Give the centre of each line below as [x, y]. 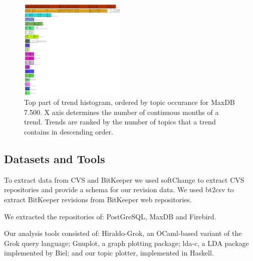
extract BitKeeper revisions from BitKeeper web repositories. [98, 200]
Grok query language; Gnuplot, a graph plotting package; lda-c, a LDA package [126, 243]
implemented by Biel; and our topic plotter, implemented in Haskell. [109, 253]
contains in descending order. [69, 132]
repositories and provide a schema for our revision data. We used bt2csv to [119, 189]
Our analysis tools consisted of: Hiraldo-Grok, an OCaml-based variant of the [123, 233]
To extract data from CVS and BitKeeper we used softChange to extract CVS [124, 179]
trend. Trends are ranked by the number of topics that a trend [120, 122]
